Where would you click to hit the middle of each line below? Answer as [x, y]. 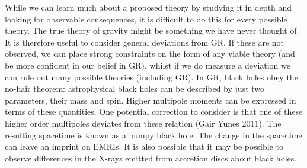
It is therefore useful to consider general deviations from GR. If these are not [145, 42]
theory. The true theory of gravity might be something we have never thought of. [152, 30]
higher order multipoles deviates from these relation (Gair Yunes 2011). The [143, 123]
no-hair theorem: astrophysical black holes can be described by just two [135, 88]
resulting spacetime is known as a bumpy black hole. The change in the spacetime [153, 135]
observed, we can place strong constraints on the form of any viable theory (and [150, 54]
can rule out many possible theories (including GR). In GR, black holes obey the [151, 77]
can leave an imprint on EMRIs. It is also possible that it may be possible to [144, 146]
